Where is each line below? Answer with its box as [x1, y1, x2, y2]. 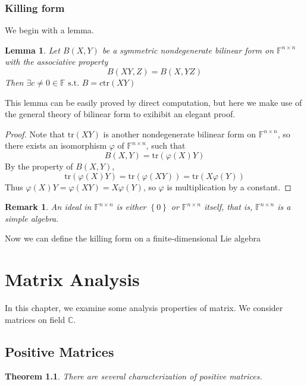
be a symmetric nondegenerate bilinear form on [102, 43, 274, 56]
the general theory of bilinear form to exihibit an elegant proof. [5, 108, 236, 120]
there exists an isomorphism [5, 139, 107, 152]
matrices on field [5, 313, 65, 325]
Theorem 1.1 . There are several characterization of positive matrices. [5, 370, 262, 382]
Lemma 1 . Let [5, 43, 60, 56]
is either [116, 200, 146, 213]
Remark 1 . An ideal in [5, 200, 92, 213]
